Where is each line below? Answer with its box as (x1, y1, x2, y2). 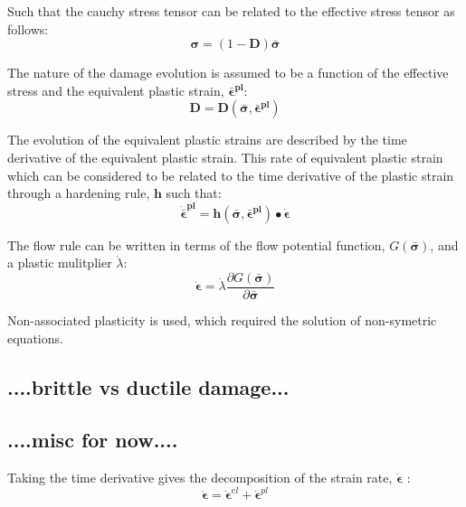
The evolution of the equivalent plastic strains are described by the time (7, 130, 407, 149)
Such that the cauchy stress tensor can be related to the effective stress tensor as (7, 2, 455, 20)
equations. (7, 328, 63, 347)
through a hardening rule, (7, 183, 150, 202)
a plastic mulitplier (7, 253, 112, 272)
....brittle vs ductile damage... (7, 372, 290, 400)
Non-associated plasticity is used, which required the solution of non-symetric (7, 310, 437, 329)
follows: (7, 19, 49, 38)
